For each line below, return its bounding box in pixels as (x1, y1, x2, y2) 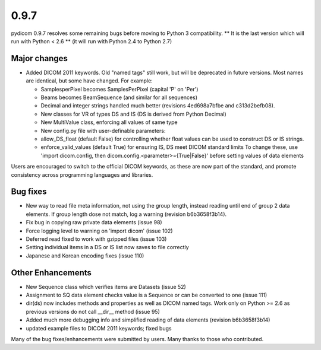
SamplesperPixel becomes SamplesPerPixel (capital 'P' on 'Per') (40, 85, 199, 93)
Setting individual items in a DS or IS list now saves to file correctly (26, 244, 190, 251)
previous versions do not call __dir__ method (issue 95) (26, 308, 160, 315)
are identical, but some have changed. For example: (26, 77, 153, 84)
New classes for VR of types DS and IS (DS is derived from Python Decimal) (40, 110, 227, 117)
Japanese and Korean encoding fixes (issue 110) (26, 252, 144, 259)
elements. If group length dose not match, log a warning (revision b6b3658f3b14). (26, 211, 227, 218)
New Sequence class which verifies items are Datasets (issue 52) (26, 283, 187, 290)
